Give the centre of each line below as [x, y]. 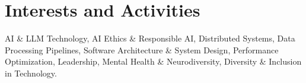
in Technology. [31, 73]
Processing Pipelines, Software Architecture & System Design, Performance [142, 50]
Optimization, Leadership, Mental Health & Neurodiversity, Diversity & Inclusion [153, 61]
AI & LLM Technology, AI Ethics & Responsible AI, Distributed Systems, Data [150, 38]
